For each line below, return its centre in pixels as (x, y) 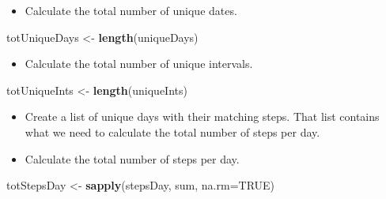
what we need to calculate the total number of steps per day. (172, 131)
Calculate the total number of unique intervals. (139, 64)
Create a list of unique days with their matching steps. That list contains (202, 116)
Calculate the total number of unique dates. (131, 10)
